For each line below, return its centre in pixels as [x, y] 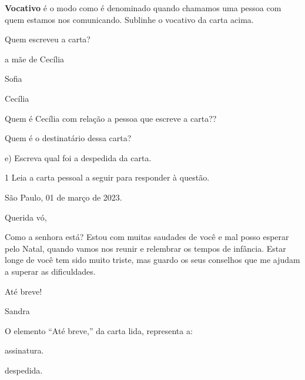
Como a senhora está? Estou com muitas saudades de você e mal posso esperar [147, 237]
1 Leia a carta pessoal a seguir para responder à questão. [107, 177]
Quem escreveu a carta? [48, 39]
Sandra [17, 311]
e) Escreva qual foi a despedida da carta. [78, 157]
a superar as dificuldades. [50, 271]
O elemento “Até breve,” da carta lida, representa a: [99, 330]
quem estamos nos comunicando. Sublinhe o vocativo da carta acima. [129, 19]
